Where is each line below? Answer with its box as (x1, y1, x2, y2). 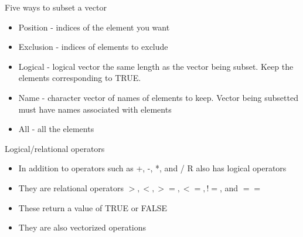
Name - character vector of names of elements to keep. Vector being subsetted (18, 91, 298, 103)
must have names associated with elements (18, 103, 172, 115)
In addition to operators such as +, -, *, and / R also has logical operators (18, 162, 287, 174)
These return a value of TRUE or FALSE (18, 201, 167, 214)
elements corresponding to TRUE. (18, 72, 141, 84)
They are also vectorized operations (18, 221, 147, 233)
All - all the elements (18, 123, 94, 135)
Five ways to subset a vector (5, 1, 107, 13)
